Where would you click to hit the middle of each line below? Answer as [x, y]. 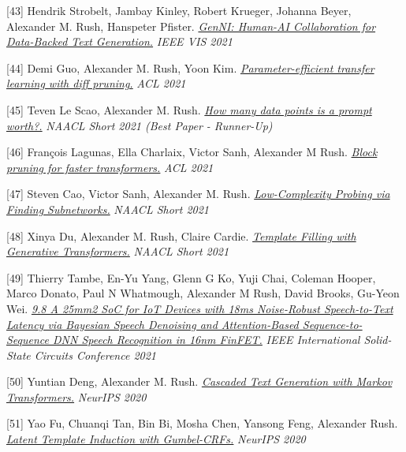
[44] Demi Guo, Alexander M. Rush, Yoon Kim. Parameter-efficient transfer [190, 67]
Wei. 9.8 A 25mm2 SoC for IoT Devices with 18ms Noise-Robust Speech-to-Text [200, 308]
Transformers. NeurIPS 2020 [76, 396]
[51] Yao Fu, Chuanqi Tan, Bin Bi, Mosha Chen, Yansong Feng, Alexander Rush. [202, 423]
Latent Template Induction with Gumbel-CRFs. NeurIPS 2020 [156, 439]
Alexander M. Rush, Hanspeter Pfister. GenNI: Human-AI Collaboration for [191, 26]
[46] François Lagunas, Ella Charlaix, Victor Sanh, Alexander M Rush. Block [192, 152]
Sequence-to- [332, 324]
